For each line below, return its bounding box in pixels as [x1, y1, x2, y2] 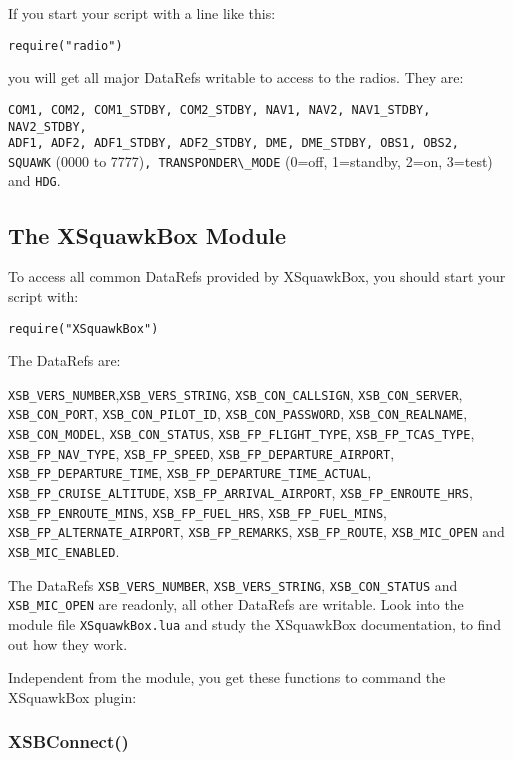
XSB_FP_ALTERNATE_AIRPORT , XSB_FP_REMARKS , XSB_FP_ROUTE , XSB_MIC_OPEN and [8, 521, 505, 542]
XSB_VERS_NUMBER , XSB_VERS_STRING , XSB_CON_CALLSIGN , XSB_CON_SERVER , [8, 383, 463, 404]
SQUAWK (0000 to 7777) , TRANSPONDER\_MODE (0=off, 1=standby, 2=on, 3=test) [8, 150, 493, 171]
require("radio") [8, 38, 123, 53]
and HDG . [8, 170, 61, 191]
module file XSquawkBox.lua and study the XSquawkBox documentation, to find [8, 613, 501, 634]
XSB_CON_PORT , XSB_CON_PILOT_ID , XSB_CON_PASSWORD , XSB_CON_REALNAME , [8, 403, 468, 424]
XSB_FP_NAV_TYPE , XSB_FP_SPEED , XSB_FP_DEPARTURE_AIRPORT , [8, 442, 395, 463]
